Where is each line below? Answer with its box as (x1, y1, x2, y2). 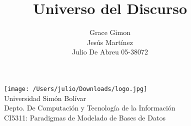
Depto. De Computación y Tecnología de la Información (4, 102, 175, 113)
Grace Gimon (89, 27, 130, 37)
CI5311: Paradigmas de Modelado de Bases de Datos (4, 112, 165, 122)
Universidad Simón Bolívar (4, 92, 86, 103)
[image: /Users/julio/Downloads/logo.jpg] (4, 85, 147, 92)
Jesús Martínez (87, 36, 133, 47)
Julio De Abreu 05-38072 (71, 46, 148, 57)
